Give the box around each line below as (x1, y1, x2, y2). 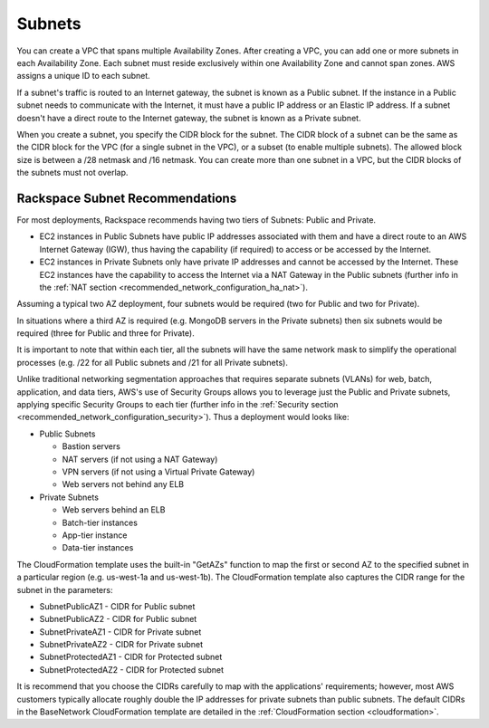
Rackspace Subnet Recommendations (16, 190, 237, 206)
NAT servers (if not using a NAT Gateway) (62, 454, 218, 465)
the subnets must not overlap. (16, 168, 129, 178)
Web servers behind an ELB (62, 504, 166, 515)
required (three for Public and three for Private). (16, 328, 195, 339)
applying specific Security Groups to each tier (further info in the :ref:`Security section (16, 399, 339, 410)
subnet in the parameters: (16, 584, 113, 595)
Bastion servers (62, 441, 121, 452)
